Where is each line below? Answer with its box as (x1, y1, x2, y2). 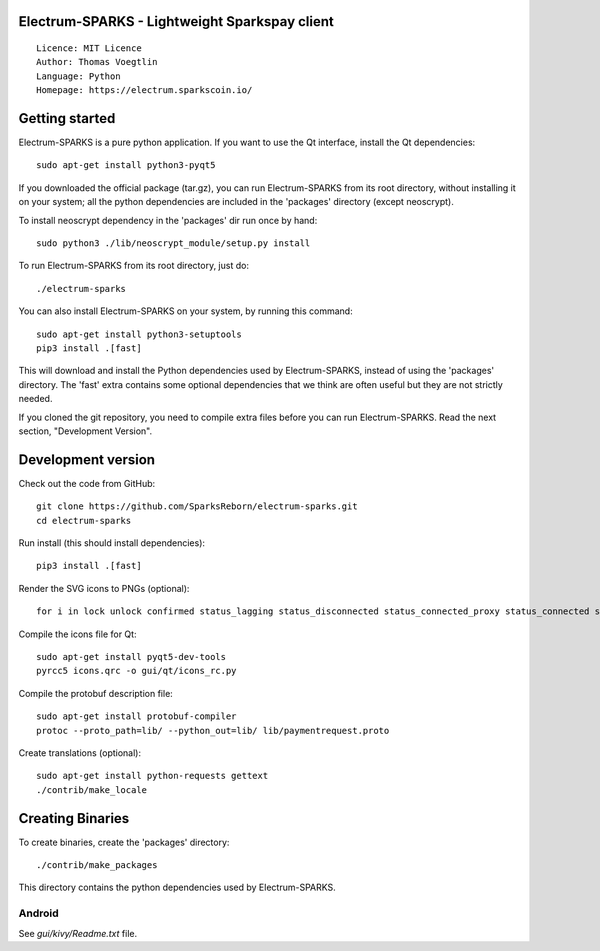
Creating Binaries (18, 810, 130, 827)
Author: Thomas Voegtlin (36, 56, 158, 68)
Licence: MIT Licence (36, 43, 142, 54)
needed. (18, 393, 53, 405)
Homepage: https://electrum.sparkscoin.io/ (36, 85, 253, 96)
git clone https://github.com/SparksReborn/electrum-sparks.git (36, 501, 359, 512)
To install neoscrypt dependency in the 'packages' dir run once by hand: (18, 214, 318, 226)
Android (18, 906, 59, 920)
